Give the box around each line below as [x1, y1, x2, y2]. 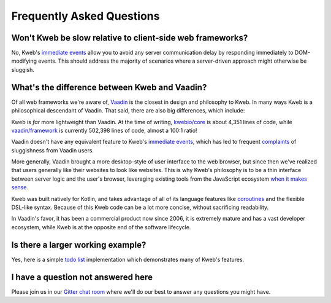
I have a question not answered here [11, 272, 153, 282]
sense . [11, 184, 29, 191]
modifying [11, 57, 37, 65]
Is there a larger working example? [11, 240, 146, 250]
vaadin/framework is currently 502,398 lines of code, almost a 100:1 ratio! [11, 127, 197, 134]
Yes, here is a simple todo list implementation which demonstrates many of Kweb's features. [11, 256, 245, 263]
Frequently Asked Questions [11, 9, 160, 23]
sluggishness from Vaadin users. [11, 146, 94, 154]
